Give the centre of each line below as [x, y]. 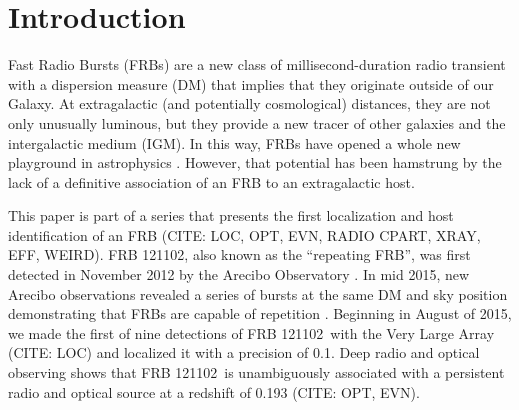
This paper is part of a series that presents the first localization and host [231, 215]
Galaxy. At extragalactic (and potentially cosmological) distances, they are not [249, 103]
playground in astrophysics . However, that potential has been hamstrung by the [255, 162]
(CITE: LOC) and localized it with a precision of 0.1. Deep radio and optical [244, 352]
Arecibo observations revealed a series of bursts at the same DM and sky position [258, 293]
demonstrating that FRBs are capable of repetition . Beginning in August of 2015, [260, 313]
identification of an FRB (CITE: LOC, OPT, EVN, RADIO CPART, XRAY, [244, 234]
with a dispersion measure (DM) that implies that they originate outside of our [251, 83]
